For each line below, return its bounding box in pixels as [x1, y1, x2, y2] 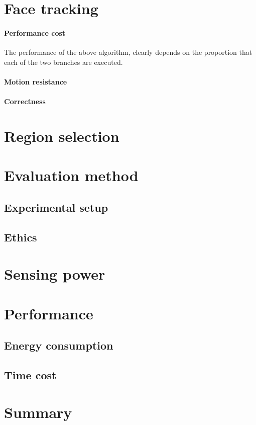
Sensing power [4, 264, 105, 284]
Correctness [4, 96, 46, 107]
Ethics [4, 229, 37, 244]
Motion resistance [4, 76, 67, 87]
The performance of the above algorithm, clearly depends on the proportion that [4, 47, 252, 57]
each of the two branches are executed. [4, 56, 123, 67]
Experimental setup [4, 199, 108, 215]
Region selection [4, 125, 119, 146]
